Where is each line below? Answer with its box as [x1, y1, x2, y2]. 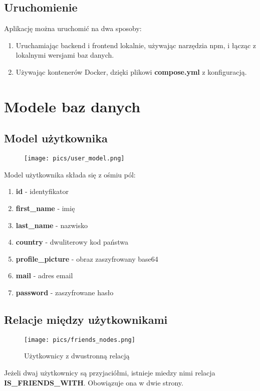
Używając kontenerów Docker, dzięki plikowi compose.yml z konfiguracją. [16, 66, 247, 77]
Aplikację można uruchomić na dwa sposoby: [4, 23, 142, 34]
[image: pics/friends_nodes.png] [24, 336, 135, 343]
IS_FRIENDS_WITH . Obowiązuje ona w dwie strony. [4, 377, 183, 387]
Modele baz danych [4, 96, 141, 116]
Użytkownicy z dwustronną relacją [24, 350, 130, 361]
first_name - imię [16, 203, 75, 213]
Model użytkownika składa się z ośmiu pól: [4, 169, 136, 179]
